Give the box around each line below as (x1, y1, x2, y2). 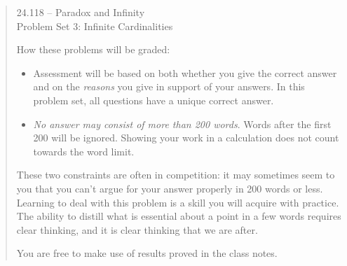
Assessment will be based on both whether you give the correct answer (33, 65, 337, 80)
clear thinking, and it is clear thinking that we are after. (16, 222, 258, 237)
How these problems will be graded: (16, 42, 170, 57)
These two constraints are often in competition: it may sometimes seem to (16, 167, 335, 182)
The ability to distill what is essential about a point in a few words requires (16, 209, 341, 223)
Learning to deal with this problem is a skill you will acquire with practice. (16, 195, 339, 209)
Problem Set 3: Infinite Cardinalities (16, 18, 173, 33)
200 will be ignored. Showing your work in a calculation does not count (33, 130, 339, 145)
